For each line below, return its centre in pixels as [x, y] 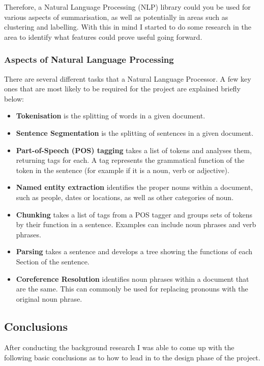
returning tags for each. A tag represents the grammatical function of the [130, 160]
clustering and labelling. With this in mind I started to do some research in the [128, 27]
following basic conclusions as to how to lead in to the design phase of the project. [132, 358]
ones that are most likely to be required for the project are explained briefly [122, 89]
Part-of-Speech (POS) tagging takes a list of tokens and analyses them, [134, 150]
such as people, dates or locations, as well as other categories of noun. [125, 197]
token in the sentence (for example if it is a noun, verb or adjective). [123, 170]
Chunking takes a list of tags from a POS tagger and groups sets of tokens [134, 214]
